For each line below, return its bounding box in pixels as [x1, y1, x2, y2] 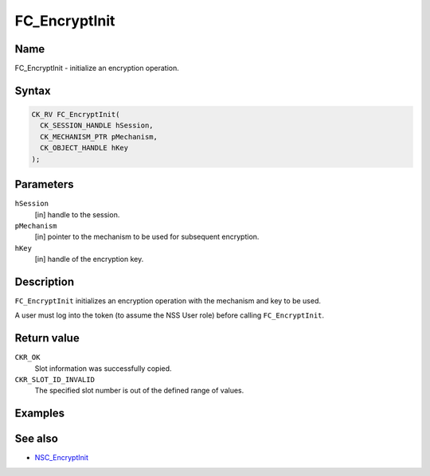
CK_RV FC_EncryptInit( [31, 110, 120, 119]
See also [14, 432, 59, 446]
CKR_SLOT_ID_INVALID [14, 375, 96, 384]
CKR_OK [14, 353, 41, 362]
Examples [14, 407, 65, 420]
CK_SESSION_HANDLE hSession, [40, 121, 154, 131]
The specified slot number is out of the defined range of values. [34, 386, 244, 396]
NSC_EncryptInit [34, 453, 89, 462]
